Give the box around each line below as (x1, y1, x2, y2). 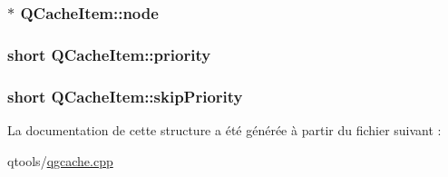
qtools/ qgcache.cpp (7, 151, 113, 170)
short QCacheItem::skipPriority (7, 84, 243, 107)
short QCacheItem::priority (7, 43, 211, 65)
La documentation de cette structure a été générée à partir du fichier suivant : (7, 120, 442, 139)
